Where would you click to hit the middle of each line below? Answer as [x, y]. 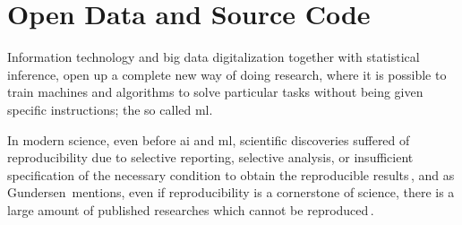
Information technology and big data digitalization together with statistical [214, 57]
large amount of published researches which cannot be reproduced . [191, 209]
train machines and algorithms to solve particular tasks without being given [215, 92]
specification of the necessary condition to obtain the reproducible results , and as [231, 174]
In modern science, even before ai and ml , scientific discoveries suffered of [209, 139]
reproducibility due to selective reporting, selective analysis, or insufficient [210, 157]
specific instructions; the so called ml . [110, 109]
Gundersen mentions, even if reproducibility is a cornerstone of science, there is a [231, 192]
